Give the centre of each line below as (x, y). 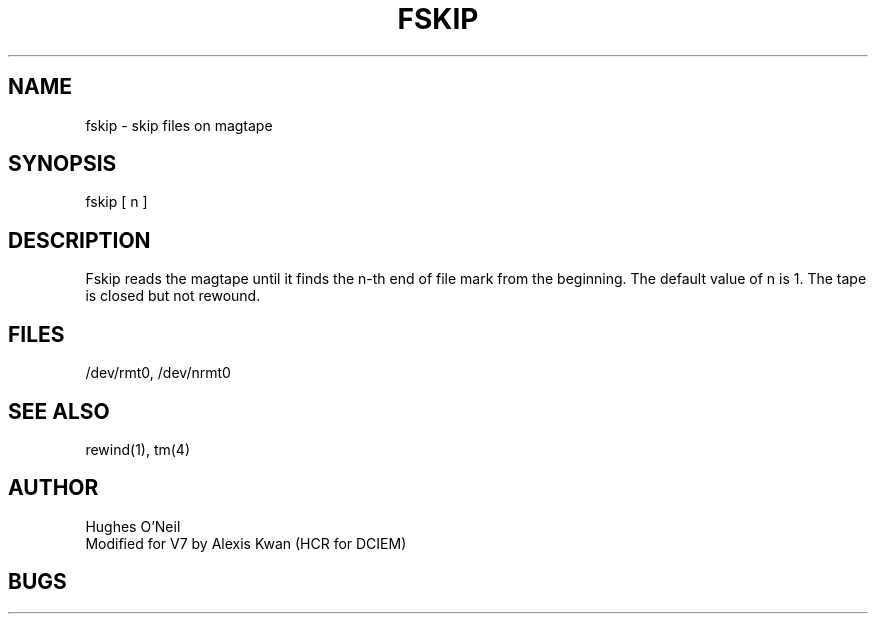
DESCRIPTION (79, 240)
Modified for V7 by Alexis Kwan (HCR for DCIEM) (246, 543)
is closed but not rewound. (173, 296)
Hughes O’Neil (133, 526)
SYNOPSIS (62, 164)
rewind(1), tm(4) (138, 449)
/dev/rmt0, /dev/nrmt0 (158, 373)
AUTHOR (53, 488)
